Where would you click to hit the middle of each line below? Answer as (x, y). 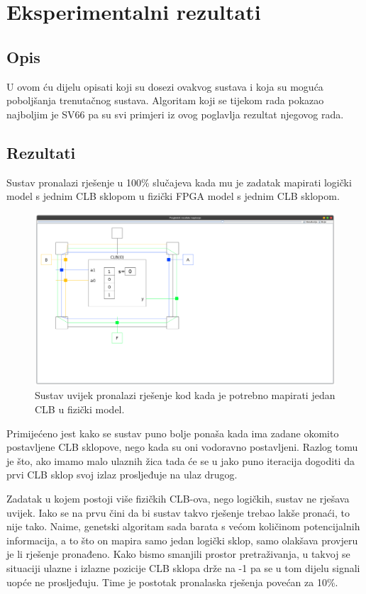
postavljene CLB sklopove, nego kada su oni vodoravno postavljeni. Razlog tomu (182, 447)
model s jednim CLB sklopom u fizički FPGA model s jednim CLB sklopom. (173, 196)
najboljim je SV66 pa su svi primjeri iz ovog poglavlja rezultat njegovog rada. (175, 114)
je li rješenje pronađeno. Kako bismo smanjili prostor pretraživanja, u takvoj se (178, 554)
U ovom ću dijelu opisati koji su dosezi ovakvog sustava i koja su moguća (165, 86)
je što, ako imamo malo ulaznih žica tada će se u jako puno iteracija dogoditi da (181, 460)
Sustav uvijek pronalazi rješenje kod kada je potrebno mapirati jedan (185, 395)
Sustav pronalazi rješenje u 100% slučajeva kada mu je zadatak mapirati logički (179, 182)
